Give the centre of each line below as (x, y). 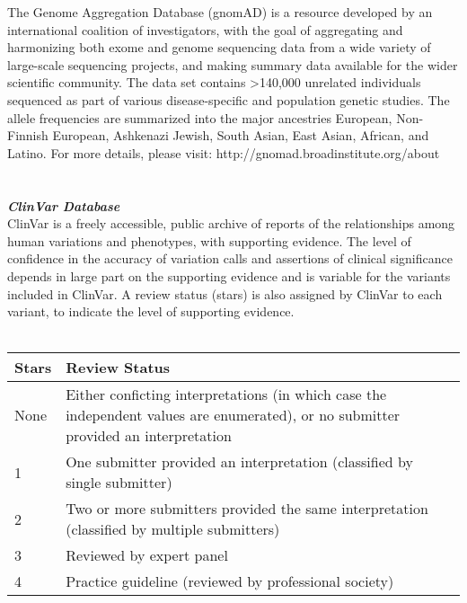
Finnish (28, 135)
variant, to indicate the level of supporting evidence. (151, 311)
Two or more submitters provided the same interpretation (247, 509)
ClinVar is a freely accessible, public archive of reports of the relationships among (231, 223)
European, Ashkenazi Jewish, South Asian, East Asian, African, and (241, 135)
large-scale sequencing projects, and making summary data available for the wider (233, 64)
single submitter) (119, 483)
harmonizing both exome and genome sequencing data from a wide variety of (219, 47)
